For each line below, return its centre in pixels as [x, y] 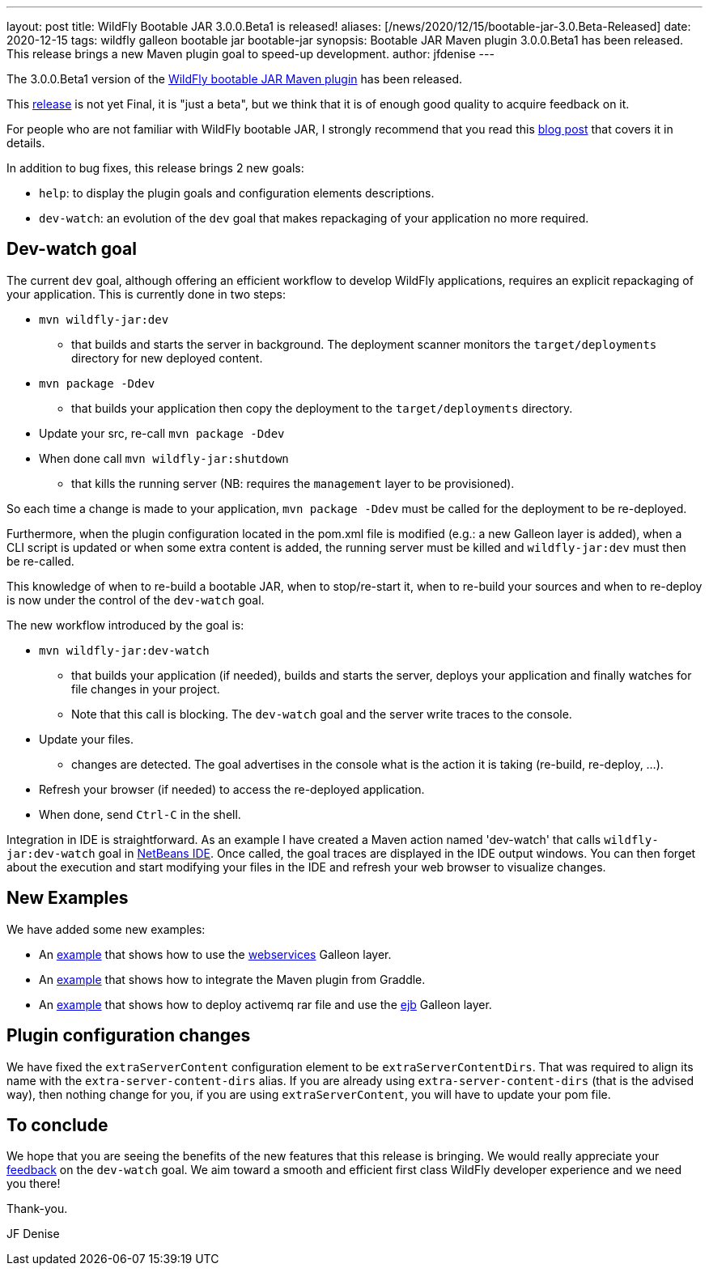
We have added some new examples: [106, 929]
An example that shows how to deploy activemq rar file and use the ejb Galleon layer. [265, 1004]
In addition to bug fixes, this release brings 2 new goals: [155, 168]
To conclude [57, 1125]
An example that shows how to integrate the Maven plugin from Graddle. [232, 979]
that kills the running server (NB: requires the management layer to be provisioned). [293, 483]
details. [26, 143]
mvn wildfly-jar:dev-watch [124, 650]
